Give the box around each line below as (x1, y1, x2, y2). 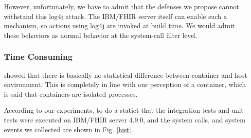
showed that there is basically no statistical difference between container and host (4, 69, 247, 80)
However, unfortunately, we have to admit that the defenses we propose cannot (4, 1, 239, 11)
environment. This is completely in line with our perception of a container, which (4, 79, 246, 89)
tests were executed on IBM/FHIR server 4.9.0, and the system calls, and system (4, 114, 246, 124)
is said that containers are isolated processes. (4, 88, 138, 99)
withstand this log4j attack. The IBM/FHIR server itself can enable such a (4, 11, 227, 21)
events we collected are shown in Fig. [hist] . (4, 124, 133, 134)
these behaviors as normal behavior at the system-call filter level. (4, 30, 198, 40)
